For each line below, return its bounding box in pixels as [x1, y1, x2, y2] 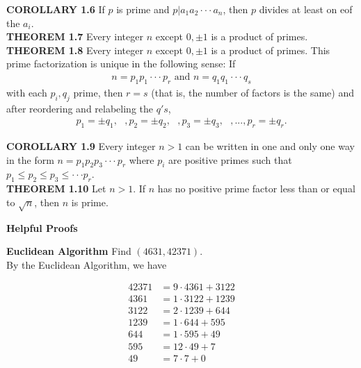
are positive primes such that [168, 152, 292, 167]
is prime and [116, 2, 170, 16]
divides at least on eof [259, 2, 353, 16]
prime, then [73, 85, 123, 99]
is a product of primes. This [211, 42, 330, 57]
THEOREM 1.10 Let [6, 181, 106, 196]
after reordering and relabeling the [6, 101, 154, 115]
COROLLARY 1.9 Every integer [6, 139, 156, 153]
